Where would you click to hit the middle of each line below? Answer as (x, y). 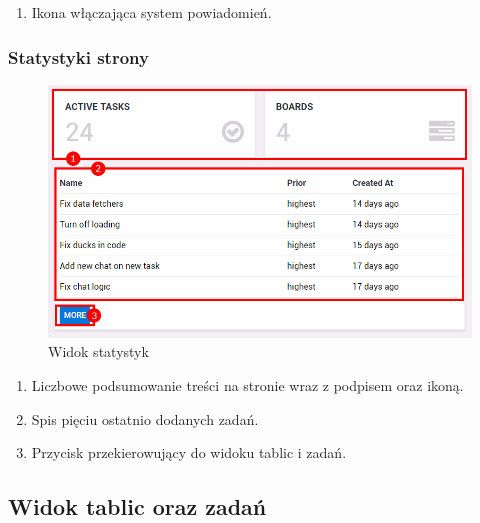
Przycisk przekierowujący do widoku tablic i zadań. (189, 452)
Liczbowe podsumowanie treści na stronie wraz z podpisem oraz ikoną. (247, 384)
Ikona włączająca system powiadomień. (151, 12)
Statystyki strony (78, 56)
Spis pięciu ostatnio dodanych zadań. (145, 418)
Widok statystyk (98, 351)
